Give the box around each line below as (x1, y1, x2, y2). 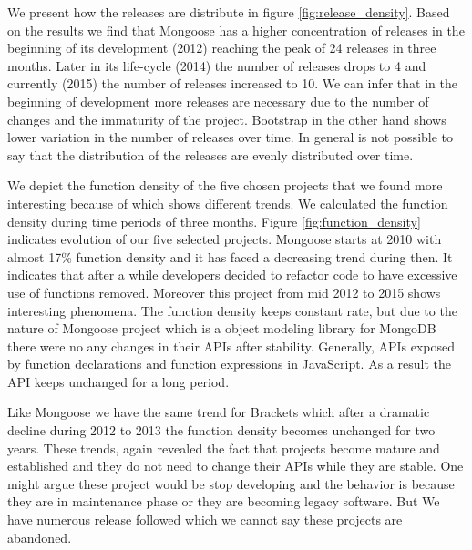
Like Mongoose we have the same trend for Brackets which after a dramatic (7, 402, 430, 422)
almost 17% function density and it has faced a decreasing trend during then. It (7, 247, 453, 266)
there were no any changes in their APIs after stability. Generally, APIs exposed (7, 336, 456, 355)
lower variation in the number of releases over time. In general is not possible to (7, 127, 454, 147)
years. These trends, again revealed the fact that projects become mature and (7, 438, 440, 457)
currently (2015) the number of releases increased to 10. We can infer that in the (7, 74, 457, 93)
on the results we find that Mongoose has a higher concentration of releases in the (7, 20, 465, 39)
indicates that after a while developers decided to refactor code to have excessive (7, 265, 457, 284)
